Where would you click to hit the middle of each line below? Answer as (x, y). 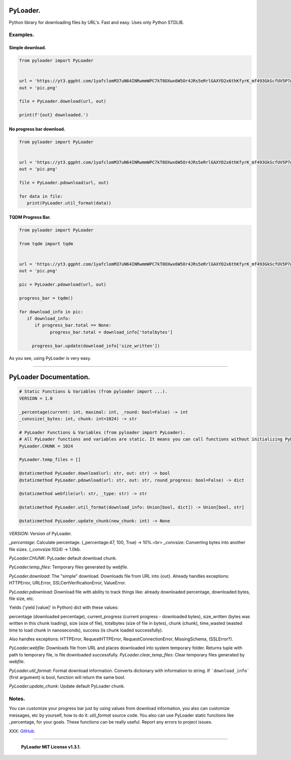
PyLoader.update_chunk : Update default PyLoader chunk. (67, 686)
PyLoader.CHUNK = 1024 (46, 446)
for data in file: (41, 196)
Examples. (22, 35)
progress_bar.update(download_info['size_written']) (96, 346)
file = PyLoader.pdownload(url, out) (64, 183)
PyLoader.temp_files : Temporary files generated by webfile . (69, 567)
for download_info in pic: (51, 312)
